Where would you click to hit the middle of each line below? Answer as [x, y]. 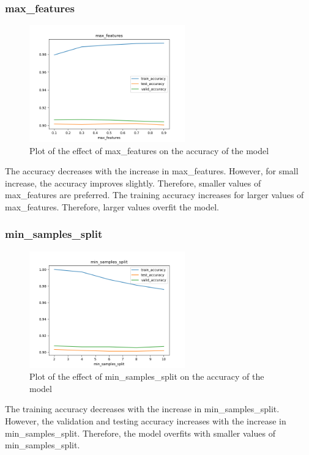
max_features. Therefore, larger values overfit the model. [112, 206]
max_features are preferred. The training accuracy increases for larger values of [154, 195]
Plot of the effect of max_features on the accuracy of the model [149, 150]
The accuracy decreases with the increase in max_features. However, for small [152, 171]
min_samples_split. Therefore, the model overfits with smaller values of [140, 433]
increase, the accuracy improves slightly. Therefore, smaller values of [133, 183]
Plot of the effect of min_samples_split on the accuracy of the [147, 376]
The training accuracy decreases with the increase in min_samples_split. [142, 409]
